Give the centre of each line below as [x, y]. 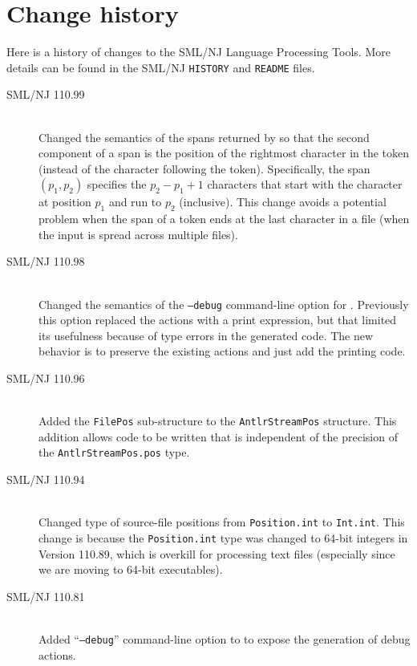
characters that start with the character [305, 184]
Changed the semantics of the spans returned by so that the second [204, 137]
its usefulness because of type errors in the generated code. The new [206, 335]
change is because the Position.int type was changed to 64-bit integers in [223, 537]
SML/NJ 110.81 [46, 596]
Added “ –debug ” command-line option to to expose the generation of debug [225, 638]
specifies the [117, 184]
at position [65, 202]
